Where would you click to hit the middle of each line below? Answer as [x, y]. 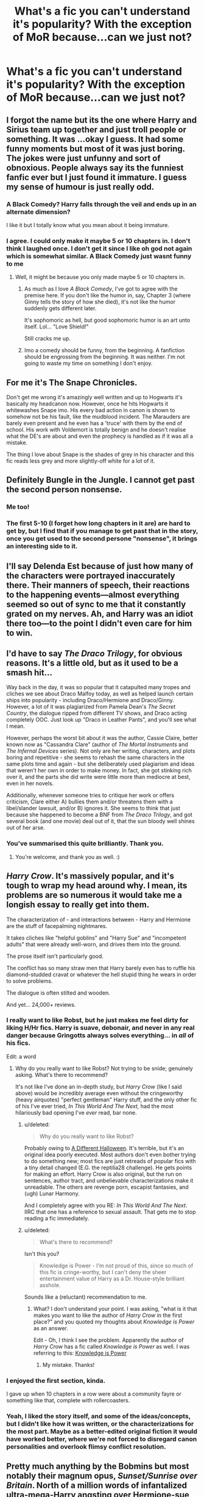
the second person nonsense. [64, 490]
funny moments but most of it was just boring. [96, 149]
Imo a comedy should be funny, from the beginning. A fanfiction [104, 350]
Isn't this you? [42, 1253]
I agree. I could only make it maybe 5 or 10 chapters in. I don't [98, 241]
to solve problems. [30, 980]
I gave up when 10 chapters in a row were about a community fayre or [94, 1394]
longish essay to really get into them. [78, 905]
